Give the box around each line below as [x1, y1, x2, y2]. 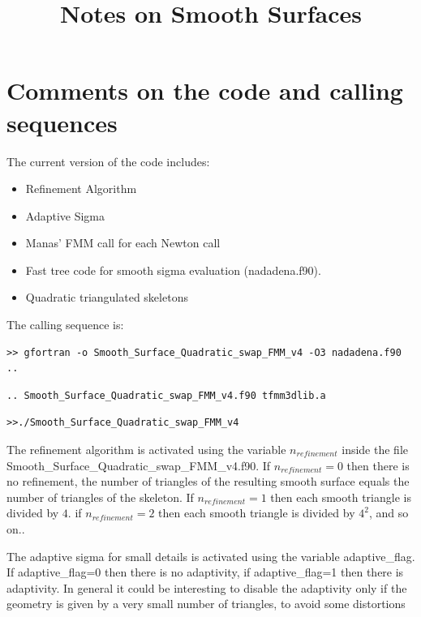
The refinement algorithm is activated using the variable [6, 441, 286, 458]
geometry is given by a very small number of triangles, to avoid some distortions [6, 595, 406, 612]
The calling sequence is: [6, 316, 124, 333]
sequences [6, 105, 118, 139]
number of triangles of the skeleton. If [6, 488, 194, 505]
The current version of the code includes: [6, 152, 210, 169]
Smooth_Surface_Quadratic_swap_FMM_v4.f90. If [6, 456, 271, 473]
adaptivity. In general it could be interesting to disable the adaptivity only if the [6, 579, 407, 596]
